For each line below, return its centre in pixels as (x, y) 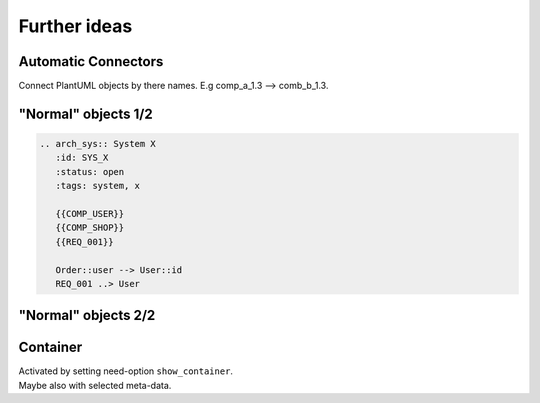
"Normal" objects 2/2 (87, 315)
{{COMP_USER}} (90, 214)
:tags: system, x (97, 186)
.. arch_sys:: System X (98, 144)
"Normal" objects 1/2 (86, 113)
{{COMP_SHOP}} (90, 228)
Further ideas (75, 26)
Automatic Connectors (91, 61)
